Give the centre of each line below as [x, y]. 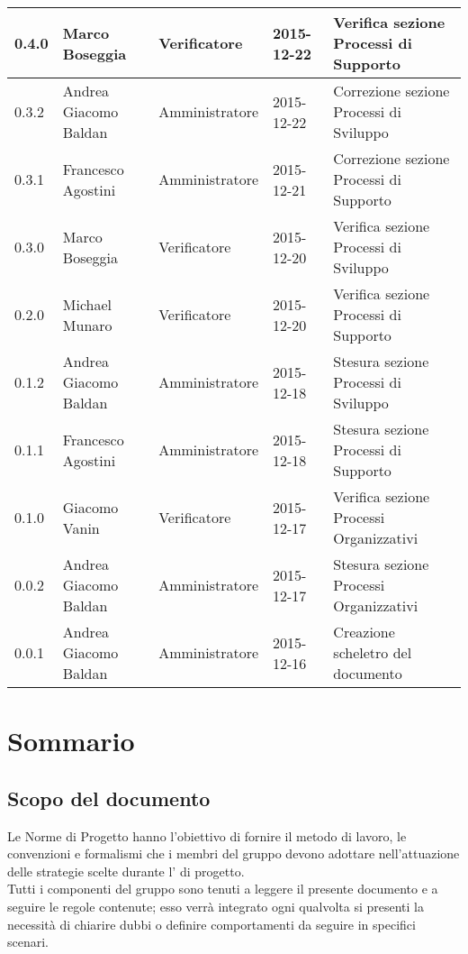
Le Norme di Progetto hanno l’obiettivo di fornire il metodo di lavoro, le [207, 835]
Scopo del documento [109, 798]
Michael [87, 304]
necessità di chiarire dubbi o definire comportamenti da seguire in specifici [211, 924]
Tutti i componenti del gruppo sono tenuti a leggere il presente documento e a [223, 889]
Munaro [87, 325]
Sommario [71, 741]
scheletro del [373, 652]
